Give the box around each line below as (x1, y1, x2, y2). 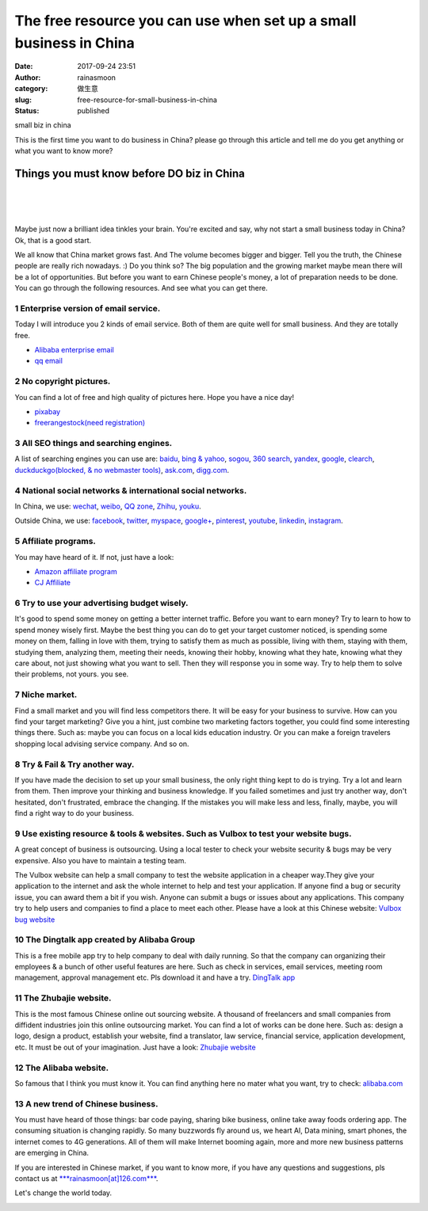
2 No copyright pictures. (14, 376, 111, 387)
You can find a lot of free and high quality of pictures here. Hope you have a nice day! (14, 392, 295, 402)
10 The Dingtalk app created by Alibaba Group (14, 935, 196, 946)
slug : (14, 95, 32, 105)
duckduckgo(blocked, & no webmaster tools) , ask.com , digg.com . (14, 465, 230, 474)
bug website (14, 915, 55, 924)
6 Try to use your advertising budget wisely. (14, 598, 189, 609)
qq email (34, 356, 63, 366)
